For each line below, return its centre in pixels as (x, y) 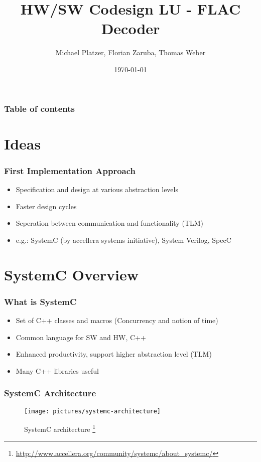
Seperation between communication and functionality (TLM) (110, 223)
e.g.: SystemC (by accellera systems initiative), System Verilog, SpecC (123, 240)
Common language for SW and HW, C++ (81, 337)
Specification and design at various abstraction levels (97, 189)
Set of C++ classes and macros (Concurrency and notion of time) (117, 320)
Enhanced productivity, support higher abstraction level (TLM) (114, 354)
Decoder (130, 28)
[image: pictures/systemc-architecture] (93, 411)
